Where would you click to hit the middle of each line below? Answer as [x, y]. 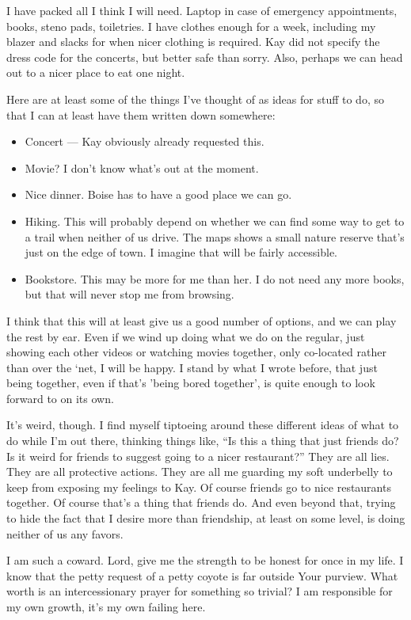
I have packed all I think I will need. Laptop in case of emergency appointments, [202, 10]
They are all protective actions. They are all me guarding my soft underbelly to [200, 472]
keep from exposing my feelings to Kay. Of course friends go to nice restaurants [199, 487]
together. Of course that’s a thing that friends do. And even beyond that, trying [201, 502]
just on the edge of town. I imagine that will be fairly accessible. [181, 252]
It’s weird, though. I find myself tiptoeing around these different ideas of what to [203, 425]
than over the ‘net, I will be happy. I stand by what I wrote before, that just [192, 367]
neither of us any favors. [65, 533]
